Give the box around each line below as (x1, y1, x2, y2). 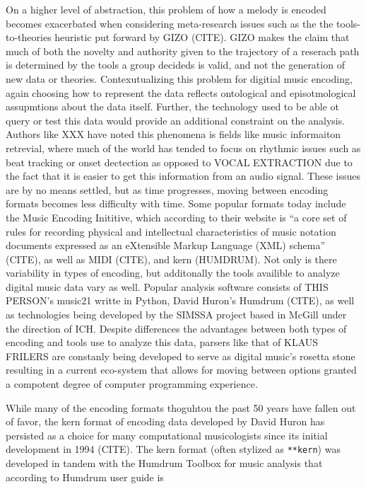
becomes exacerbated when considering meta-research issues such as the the (6, 16, 333, 30)
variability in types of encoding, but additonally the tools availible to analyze (6, 265, 340, 280)
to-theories (6, 30, 52, 45)
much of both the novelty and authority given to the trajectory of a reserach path (6, 43, 360, 58)
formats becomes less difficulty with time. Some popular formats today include (6, 196, 346, 211)
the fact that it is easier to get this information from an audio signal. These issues (6, 168, 360, 183)
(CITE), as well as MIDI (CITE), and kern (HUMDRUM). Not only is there (6, 251, 337, 266)
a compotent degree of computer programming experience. (6, 376, 258, 391)
